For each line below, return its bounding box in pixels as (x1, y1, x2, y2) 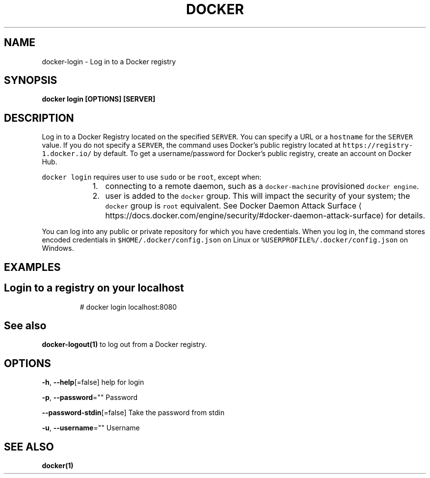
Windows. (42, 244, 74, 253)
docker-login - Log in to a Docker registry (42, 57, 176, 66)
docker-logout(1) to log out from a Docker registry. (42, 340, 207, 349)
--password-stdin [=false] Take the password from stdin (42, 408, 225, 417)
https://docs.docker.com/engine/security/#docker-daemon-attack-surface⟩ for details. (105, 211, 426, 221)
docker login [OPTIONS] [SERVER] (42, 95, 156, 104)
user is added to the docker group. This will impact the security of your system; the (105, 191, 410, 201)
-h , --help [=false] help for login (42, 378, 144, 387)
